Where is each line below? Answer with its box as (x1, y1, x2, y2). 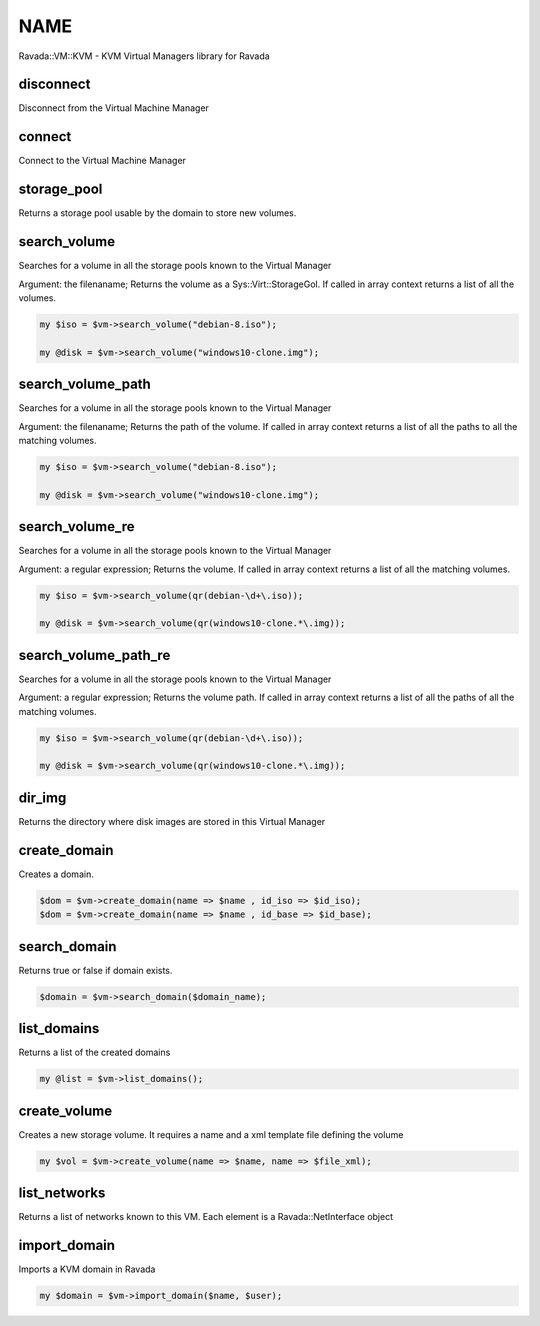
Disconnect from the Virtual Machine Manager (18, 102, 210, 114)
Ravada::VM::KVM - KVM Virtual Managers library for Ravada (18, 50, 270, 62)
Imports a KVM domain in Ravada (18, 1263, 156, 1275)
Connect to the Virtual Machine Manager (18, 155, 187, 167)
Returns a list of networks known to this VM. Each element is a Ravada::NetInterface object (18, 1211, 394, 1223)
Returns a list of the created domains (18, 1046, 171, 1059)
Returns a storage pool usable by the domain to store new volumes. (18, 207, 297, 219)
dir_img (18, 789, 67, 806)
